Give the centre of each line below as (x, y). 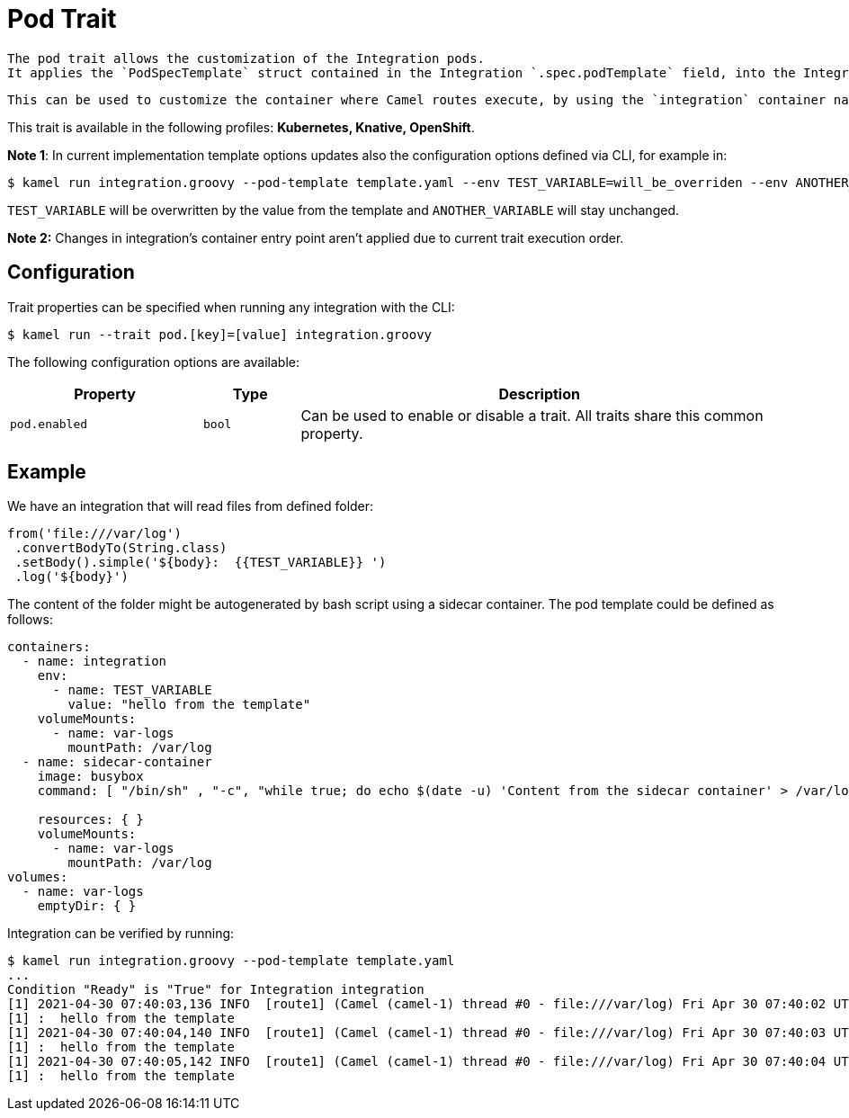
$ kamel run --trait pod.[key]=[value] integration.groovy (220, 334)
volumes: (38, 877)
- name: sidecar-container (117, 762)
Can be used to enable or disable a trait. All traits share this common (532, 415)
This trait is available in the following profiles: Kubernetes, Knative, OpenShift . (241, 127)
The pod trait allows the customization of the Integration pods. (246, 58)
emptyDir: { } (87, 906)
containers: (49, 647)
